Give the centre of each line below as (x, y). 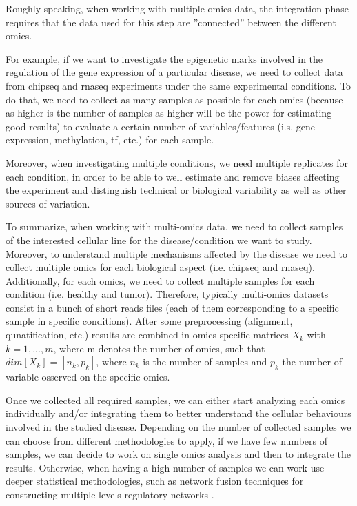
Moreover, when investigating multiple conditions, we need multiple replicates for (177, 162)
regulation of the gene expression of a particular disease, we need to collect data (174, 72)
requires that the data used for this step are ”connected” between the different (171, 22)
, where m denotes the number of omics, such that (159, 348)
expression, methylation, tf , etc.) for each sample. (110, 140)
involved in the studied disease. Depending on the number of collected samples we (178, 427)
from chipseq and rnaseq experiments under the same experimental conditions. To (178, 85)
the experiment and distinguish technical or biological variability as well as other (176, 190)
